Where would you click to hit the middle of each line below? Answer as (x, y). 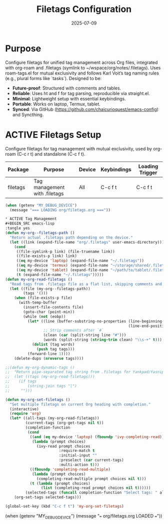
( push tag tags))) (56, 349)
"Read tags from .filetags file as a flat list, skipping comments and (86, 284)
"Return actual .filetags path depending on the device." (71, 237)
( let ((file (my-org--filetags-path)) (50, 288)
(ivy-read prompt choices (64, 446)
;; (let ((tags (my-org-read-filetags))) (50, 377)
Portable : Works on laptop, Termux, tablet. (56, 104)
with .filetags (49, 193)
